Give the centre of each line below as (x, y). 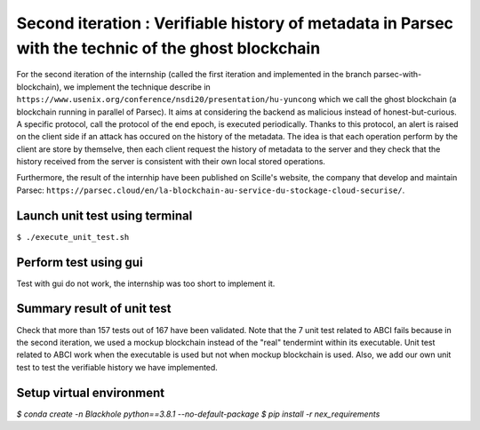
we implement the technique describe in (137, 87)
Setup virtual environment (91, 392)
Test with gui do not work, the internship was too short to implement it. (146, 283)
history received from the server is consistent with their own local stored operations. (171, 162)
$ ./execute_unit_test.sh (73, 237)
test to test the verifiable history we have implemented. (117, 367)
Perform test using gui (80, 262)
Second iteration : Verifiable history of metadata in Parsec (235, 23)
